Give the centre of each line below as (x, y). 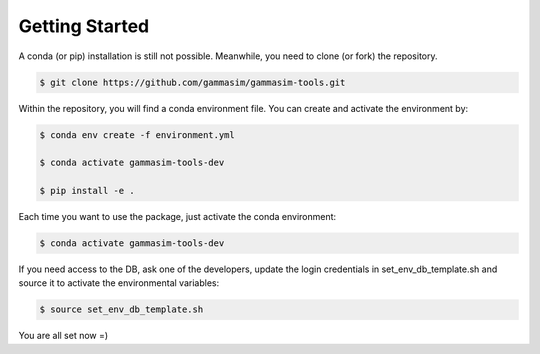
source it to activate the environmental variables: (119, 283)
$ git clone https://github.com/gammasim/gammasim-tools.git (192, 82)
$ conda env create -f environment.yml (137, 134)
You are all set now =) (63, 336)
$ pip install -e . (87, 191)
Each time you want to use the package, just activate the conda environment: (177, 217)
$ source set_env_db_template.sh (121, 309)
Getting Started (84, 26)
